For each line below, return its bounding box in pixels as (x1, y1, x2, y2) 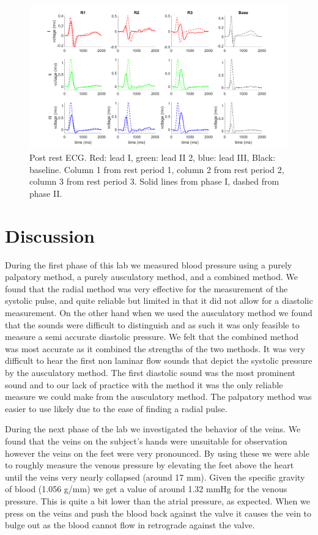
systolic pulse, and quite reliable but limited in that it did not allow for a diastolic (5, 294, 313, 307)
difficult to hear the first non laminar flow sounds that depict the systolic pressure (5, 354, 312, 367)
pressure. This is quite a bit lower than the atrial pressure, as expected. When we (5, 494, 310, 507)
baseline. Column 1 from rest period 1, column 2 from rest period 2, (29, 163, 284, 175)
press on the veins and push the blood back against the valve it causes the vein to (5, 506, 312, 519)
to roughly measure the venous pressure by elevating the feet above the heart (5, 459, 294, 471)
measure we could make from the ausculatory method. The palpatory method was (5, 390, 312, 403)
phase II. (29, 186, 62, 199)
